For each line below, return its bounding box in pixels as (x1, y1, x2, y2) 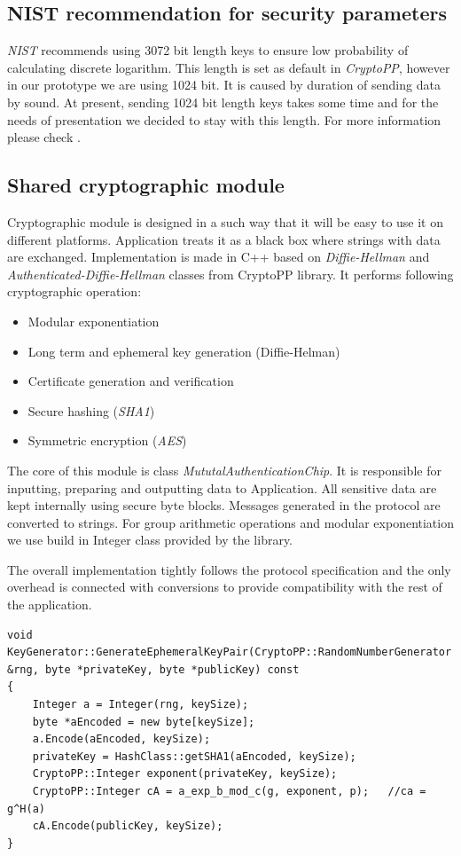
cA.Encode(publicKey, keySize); (32, 820, 223, 833)
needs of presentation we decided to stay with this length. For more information (7, 110, 441, 129)
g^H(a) (7, 802, 45, 815)
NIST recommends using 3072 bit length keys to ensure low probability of (7, 41, 409, 59)
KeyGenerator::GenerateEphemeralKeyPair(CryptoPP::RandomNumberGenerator (7, 646, 452, 659)
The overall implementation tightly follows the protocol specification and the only (7, 560, 451, 578)
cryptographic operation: (7, 282, 142, 301)
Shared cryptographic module (7, 171, 285, 199)
